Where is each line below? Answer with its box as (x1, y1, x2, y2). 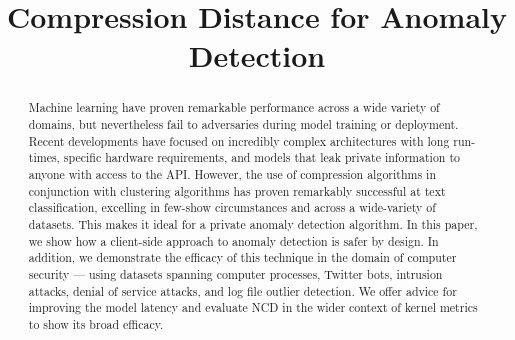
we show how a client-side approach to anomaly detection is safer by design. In (28, 232, 439, 249)
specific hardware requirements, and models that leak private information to (63, 149, 460, 166)
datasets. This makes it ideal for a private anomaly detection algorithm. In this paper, (28, 215, 478, 232)
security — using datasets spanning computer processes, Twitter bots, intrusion (28, 265, 443, 282)
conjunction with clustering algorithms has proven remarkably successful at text (28, 182, 446, 199)
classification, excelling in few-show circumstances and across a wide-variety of (28, 199, 436, 216)
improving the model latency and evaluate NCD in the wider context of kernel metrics (28, 299, 478, 316)
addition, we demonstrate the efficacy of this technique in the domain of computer (28, 249, 457, 266)
